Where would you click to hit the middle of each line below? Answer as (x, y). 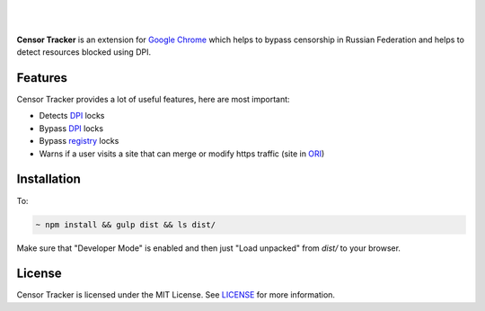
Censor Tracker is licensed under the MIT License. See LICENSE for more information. (176, 295)
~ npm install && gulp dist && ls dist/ (125, 224)
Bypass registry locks (79, 141)
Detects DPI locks (72, 116)
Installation (48, 179)
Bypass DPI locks (71, 128)
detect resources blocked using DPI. (84, 52)
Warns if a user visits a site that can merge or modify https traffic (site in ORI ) (182, 154)
